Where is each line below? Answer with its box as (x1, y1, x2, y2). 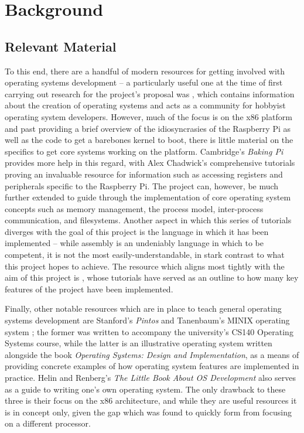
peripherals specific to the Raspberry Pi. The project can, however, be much (5, 179, 279, 192)
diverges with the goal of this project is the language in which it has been (5, 225, 269, 237)
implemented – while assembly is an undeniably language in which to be (5, 237, 264, 249)
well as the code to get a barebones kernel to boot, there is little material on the (5, 134, 293, 146)
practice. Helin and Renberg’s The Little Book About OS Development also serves (5, 371, 296, 384)
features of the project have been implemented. (5, 282, 173, 295)
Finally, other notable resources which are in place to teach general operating (5, 302, 282, 315)
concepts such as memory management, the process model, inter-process (5, 202, 264, 214)
